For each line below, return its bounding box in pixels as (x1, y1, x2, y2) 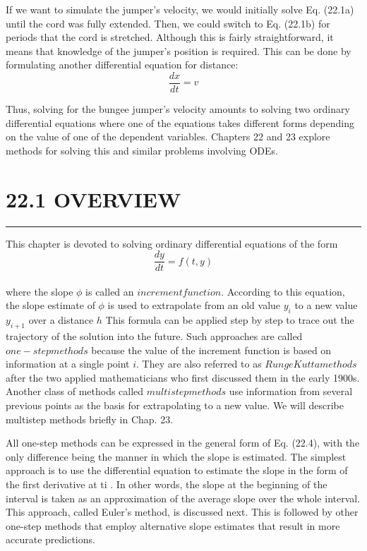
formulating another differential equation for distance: (6, 57, 239, 72)
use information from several (229, 384, 353, 399)
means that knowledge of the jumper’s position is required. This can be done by (6, 43, 351, 58)
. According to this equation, (221, 284, 345, 298)
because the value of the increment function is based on (91, 342, 332, 357)
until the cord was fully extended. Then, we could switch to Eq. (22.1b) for (6, 16, 330, 30)
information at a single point (6, 356, 130, 371)
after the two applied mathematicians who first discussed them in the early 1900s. (6, 370, 360, 385)
